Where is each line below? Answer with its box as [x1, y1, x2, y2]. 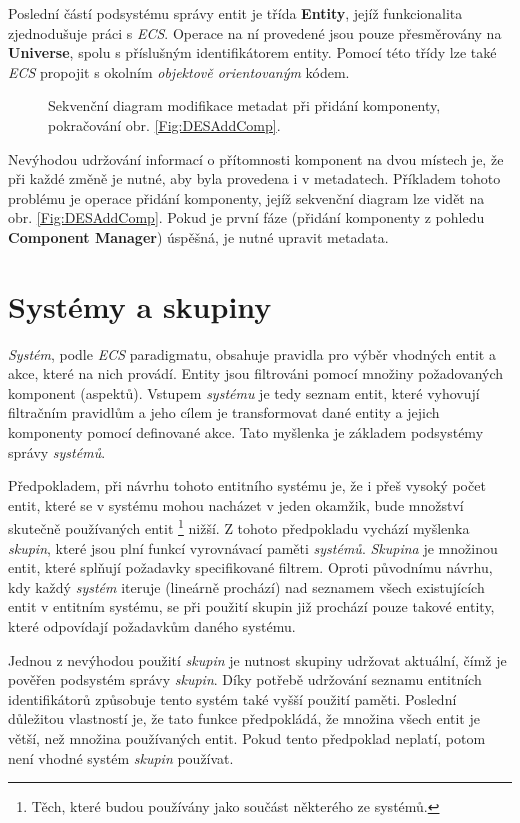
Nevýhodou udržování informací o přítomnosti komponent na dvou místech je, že [8, 148, 504, 169]
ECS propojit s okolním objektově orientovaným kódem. [8, 61, 350, 82]
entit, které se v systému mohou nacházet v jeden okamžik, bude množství [8, 494, 464, 515]
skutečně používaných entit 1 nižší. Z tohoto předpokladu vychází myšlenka [8, 515, 470, 539]
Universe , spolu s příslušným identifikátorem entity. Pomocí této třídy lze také [8, 42, 497, 63]
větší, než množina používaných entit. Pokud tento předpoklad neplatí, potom [8, 728, 486, 748]
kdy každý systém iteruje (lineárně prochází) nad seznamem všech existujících [8, 576, 485, 597]
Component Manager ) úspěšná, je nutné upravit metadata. [8, 226, 389, 247]
